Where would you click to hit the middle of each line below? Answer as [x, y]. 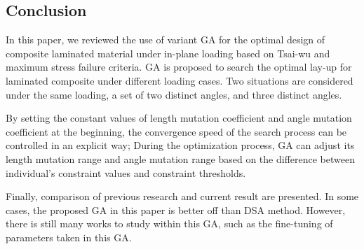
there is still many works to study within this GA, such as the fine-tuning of [169, 223]
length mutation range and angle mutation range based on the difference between [180, 158]
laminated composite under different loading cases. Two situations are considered [180, 80]
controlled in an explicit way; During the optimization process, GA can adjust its [180, 145]
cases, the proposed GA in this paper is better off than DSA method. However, [176, 209]
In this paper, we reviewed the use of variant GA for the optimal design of [166, 40]
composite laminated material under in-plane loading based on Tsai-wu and [168, 53]
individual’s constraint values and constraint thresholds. [126, 172]
